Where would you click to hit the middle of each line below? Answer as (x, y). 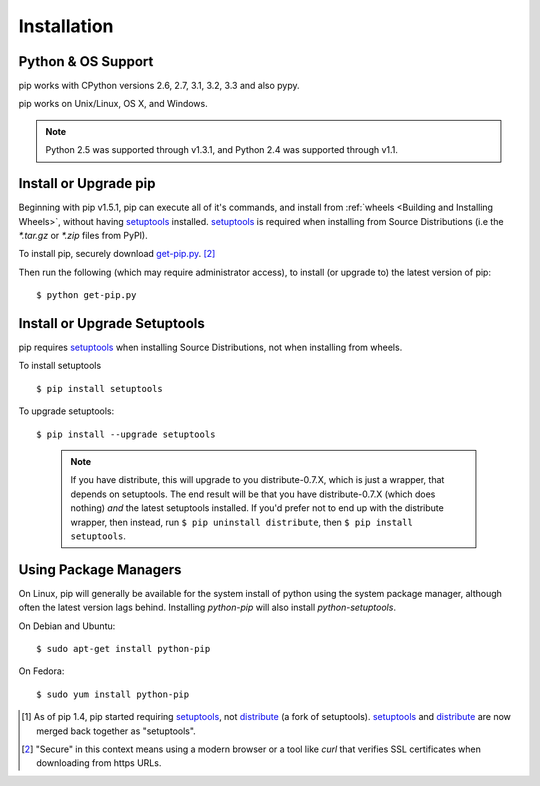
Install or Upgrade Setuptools (111, 323)
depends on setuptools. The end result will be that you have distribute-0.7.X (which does (253, 494)
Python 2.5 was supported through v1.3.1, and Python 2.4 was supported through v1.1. (222, 150)
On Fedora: (41, 671)
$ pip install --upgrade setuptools (126, 434)
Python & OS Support (86, 61)
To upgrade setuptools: (66, 411)
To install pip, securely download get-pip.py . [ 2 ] (117, 254)
